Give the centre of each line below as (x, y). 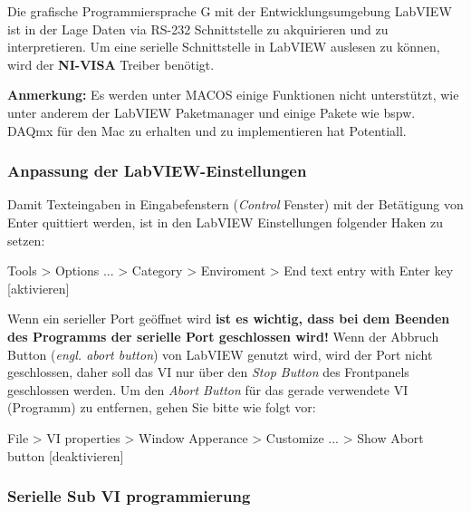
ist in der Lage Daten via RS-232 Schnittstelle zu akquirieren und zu (198, 29)
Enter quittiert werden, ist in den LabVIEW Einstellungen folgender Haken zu (226, 222)
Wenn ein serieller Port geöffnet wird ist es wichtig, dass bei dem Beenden (229, 319)
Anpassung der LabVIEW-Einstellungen (157, 171)
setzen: (26, 240)
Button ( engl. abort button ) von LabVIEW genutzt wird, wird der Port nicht (220, 354)
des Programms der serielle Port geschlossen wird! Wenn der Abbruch (223, 336)
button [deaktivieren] (66, 455)
